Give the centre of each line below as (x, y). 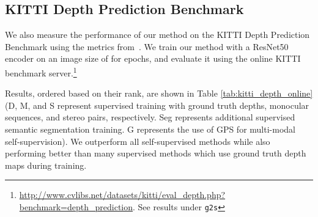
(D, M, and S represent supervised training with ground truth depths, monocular (157, 105)
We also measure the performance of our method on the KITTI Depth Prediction (157, 35)
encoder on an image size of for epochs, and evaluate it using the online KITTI (153, 58)
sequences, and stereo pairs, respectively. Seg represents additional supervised (150, 117)
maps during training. (46, 165)
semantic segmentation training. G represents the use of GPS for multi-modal (150, 129)
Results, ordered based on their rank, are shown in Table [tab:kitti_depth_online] (159, 93)
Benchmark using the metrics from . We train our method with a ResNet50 (147, 46)
